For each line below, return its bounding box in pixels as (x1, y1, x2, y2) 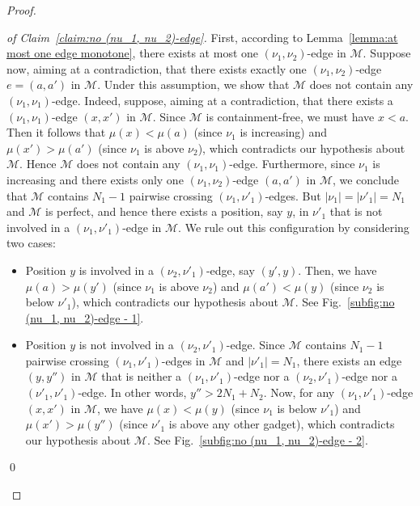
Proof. (6, 2, 36, 18)
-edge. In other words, (78, 384, 187, 401)
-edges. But (265, 187, 321, 204)
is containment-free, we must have (206, 108, 375, 124)
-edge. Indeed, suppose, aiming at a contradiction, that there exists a (51, 91, 393, 108)
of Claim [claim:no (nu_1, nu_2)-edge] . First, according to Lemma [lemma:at (6, 28, 398, 45)
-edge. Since (226, 336, 286, 353)
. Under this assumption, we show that (97, 76, 290, 93)
